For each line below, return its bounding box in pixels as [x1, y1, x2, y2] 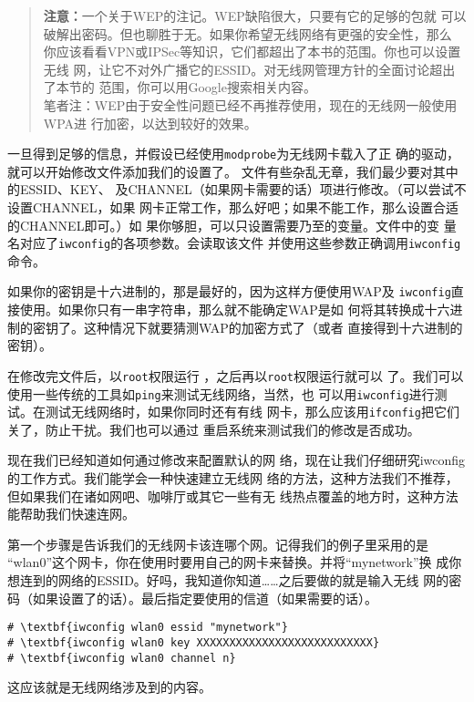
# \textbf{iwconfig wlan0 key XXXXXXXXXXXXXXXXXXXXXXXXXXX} [7, 635, 380, 649]
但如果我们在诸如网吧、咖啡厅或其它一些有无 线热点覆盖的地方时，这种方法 [7, 486, 459, 505]
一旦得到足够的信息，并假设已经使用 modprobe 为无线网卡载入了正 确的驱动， [7, 144, 459, 163]
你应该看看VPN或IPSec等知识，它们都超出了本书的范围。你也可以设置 [43, 42, 461, 61]
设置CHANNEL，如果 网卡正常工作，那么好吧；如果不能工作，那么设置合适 [7, 198, 459, 216]
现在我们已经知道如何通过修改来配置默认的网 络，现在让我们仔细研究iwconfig [7, 450, 466, 470]
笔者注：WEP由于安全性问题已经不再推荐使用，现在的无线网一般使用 [43, 95, 458, 114]
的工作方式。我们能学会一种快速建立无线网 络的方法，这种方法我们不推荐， [7, 469, 459, 488]
